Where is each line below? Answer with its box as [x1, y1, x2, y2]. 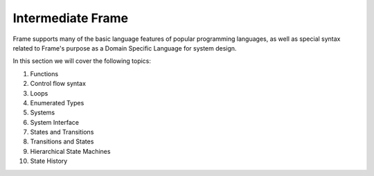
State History [30, 157, 68, 166]
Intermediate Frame [12, 10, 128, 26]
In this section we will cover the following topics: [12, 57, 152, 65]
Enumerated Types [30, 98, 84, 107]
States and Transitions [30, 128, 94, 137]
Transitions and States [30, 137, 94, 146]
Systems [30, 108, 55, 117]
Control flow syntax [30, 80, 87, 88]
